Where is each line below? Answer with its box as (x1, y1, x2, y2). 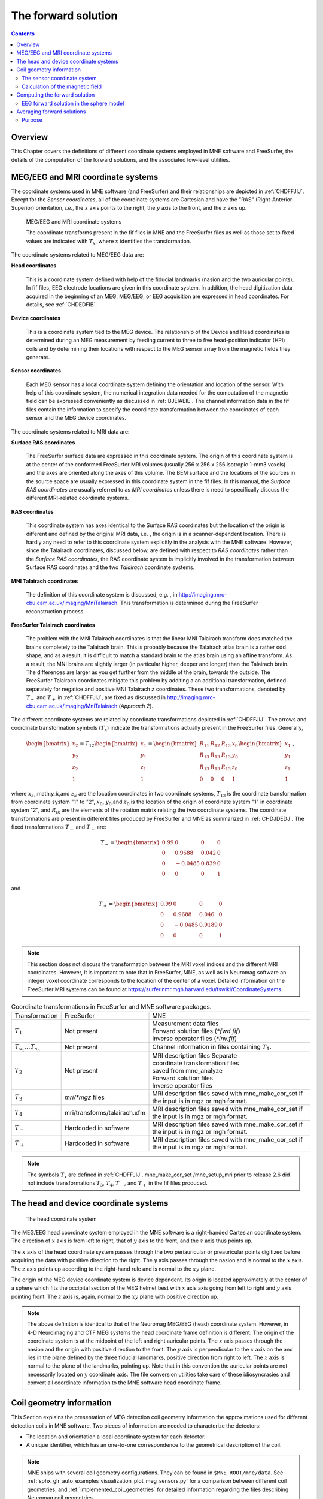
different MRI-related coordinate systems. (26, 495, 129, 502)
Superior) (11, 204, 35, 212)
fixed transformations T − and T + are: (11, 823, 107, 832)
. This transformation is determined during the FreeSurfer (117, 600, 258, 607)
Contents (11, 30, 35, 37)
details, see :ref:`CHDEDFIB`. (26, 300, 97, 308)
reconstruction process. (26, 607, 85, 615)
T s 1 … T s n (14, 1043, 41, 1053)
